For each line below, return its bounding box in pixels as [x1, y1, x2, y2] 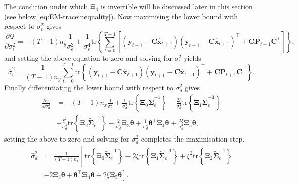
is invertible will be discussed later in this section [101, 1, 253, 11]
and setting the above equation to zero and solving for [4, 52, 172, 63]
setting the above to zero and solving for [4, 133, 130, 144]
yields [183, 52, 201, 63]
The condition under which [4, 1, 88, 11]
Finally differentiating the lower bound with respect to [4, 82, 174, 92]
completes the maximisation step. [141, 133, 245, 144]
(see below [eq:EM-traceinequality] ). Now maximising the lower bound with [4, 11, 238, 21]
